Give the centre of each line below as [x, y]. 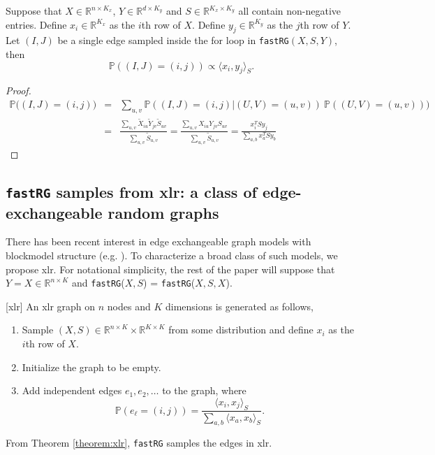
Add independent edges [72, 390]
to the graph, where [204, 390]
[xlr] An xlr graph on [51, 306]
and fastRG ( [98, 283]
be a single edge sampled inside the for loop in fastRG [173, 40]
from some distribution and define [241, 330]
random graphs [163, 212]
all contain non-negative [290, 10]
